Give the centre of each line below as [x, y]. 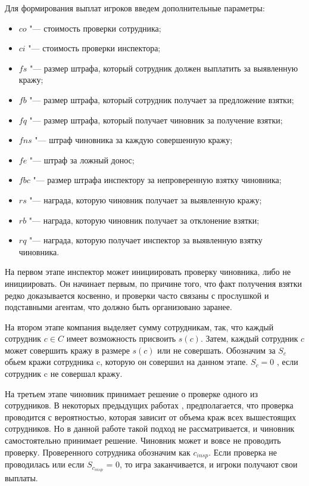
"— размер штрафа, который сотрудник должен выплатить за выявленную [164, 68]
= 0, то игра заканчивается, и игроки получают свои [202, 464]
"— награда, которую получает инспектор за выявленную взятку [146, 240]
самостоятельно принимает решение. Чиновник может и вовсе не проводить [143, 440]
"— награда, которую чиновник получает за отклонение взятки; [144, 220]
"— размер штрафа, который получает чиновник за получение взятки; [156, 120]
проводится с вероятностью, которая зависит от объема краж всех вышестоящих [151, 417]
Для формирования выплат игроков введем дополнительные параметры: [135, 8]
